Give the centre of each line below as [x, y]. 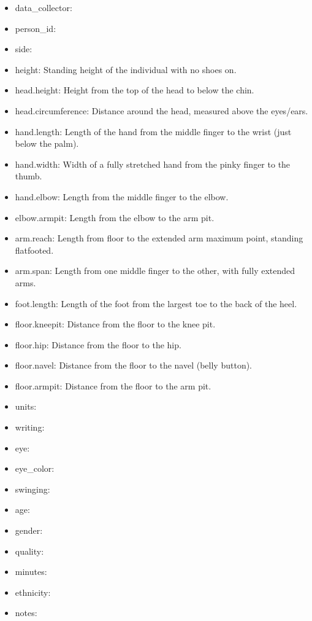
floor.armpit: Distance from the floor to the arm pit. [113, 385]
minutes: [31, 572]
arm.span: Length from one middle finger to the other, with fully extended [155, 271]
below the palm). [47, 143]
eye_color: [35, 468]
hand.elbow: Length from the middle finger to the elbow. [122, 196]
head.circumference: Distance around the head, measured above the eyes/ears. [162, 110]
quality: [29, 551]
